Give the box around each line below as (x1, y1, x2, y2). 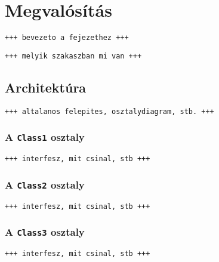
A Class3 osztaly (5, 224, 85, 239)
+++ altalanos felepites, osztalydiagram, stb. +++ (5, 107, 214, 116)
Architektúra (5, 78, 87, 96)
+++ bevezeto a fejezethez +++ (5, 33, 129, 42)
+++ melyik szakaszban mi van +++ (5, 51, 142, 60)
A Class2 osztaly (5, 177, 85, 192)
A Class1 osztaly (5, 130, 85, 144)
